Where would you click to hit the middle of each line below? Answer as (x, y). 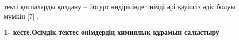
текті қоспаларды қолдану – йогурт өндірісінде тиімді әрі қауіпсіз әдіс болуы (119, 6)
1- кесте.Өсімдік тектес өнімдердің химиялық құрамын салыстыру (112, 32)
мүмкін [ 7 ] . (21, 16)
